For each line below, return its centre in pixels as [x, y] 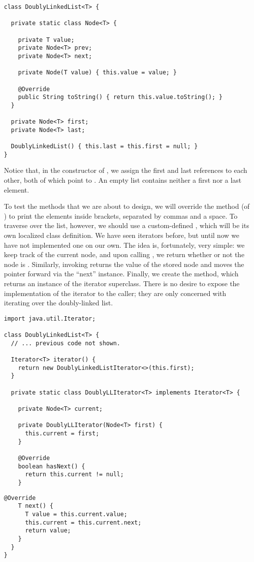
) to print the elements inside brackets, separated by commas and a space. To [121, 215]
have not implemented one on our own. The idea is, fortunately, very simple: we [124, 245]
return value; [48, 531]
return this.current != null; [74, 475]
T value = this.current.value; [76, 514]
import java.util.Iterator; [50, 318]
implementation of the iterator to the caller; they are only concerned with [115, 293]
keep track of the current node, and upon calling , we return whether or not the [124, 254]
